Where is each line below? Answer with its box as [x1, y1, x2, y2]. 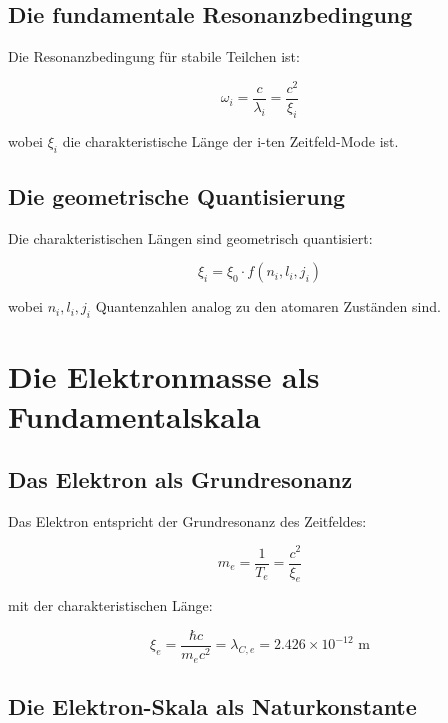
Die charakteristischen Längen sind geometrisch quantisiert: [8, 227, 373, 248]
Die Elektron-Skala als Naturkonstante [8, 690, 417, 721]
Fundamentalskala [8, 395, 261, 436]
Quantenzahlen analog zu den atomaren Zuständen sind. [95, 296, 441, 317]
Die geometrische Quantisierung [8, 180, 346, 211]
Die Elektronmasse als [8, 356, 320, 397]
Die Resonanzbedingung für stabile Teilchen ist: [8, 46, 300, 67]
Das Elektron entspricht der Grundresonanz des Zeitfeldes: [8, 510, 367, 531]
